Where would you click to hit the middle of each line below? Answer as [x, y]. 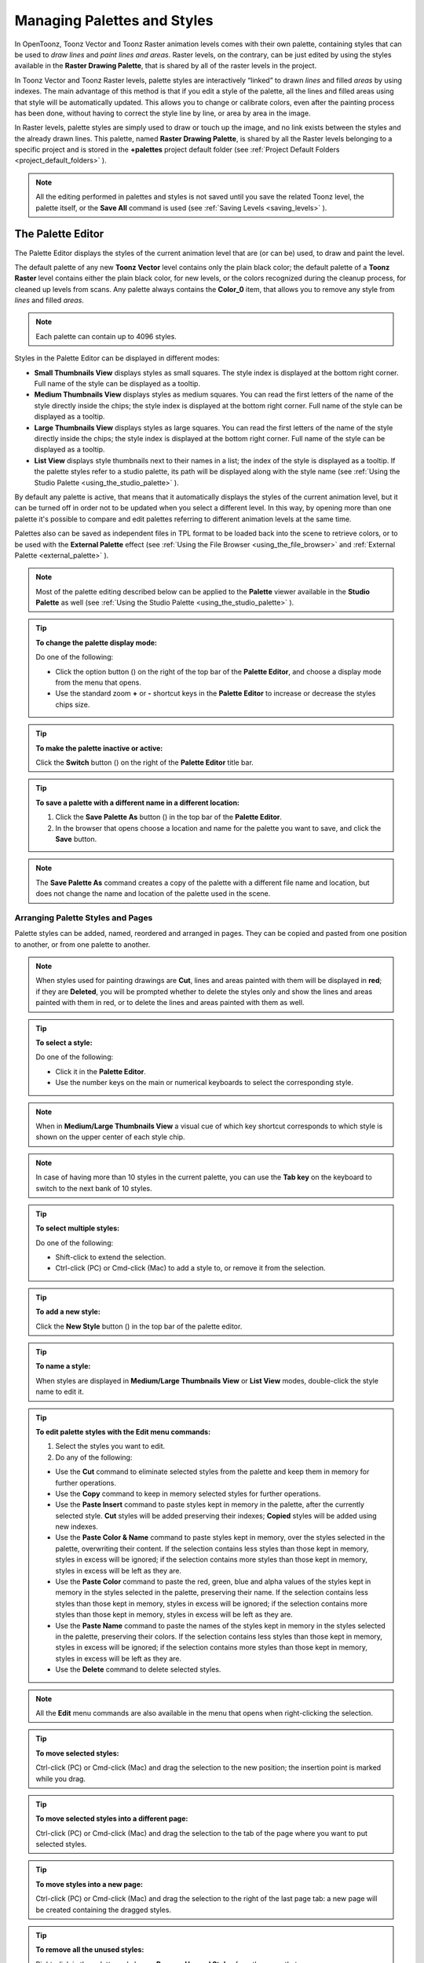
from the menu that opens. [98, 682]
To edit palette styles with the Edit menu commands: [123, 1431]
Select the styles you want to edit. [110, 1446]
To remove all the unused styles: [90, 1950]
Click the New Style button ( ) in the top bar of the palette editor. [139, 1326]
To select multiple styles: [78, 1228]
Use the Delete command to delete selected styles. [138, 1669]
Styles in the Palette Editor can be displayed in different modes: [117, 358]
